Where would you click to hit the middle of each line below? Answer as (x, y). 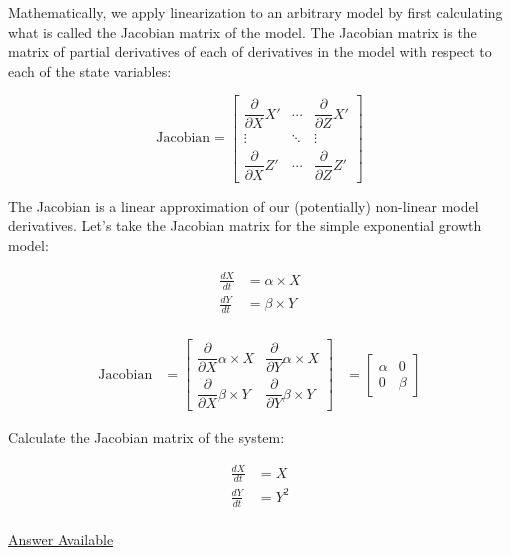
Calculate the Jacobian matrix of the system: (146, 437)
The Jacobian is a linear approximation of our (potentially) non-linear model (243, 205)
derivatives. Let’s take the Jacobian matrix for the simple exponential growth (245, 225)
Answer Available (61, 538)
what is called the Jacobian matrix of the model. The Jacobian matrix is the (242, 31)
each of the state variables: (90, 70)
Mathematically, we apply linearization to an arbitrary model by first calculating (255, 12)
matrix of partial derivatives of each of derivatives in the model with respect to (250, 51)
